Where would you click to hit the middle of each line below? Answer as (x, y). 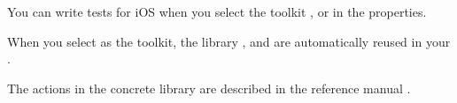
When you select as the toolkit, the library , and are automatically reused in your (229, 41)
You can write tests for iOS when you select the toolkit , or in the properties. (217, 11)
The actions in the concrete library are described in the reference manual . (209, 88)
